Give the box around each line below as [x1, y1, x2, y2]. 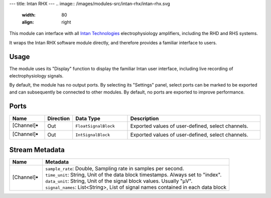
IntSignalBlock [75, 132, 110, 137]
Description [130, 115, 159, 122]
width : [22, 12, 36, 18]
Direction [47, 115, 70, 122]
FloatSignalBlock [75, 123, 115, 128]
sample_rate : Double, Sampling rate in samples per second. [45, 165, 184, 172]
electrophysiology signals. [9, 72, 64, 78]
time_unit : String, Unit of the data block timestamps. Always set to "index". [45, 171, 222, 178]
